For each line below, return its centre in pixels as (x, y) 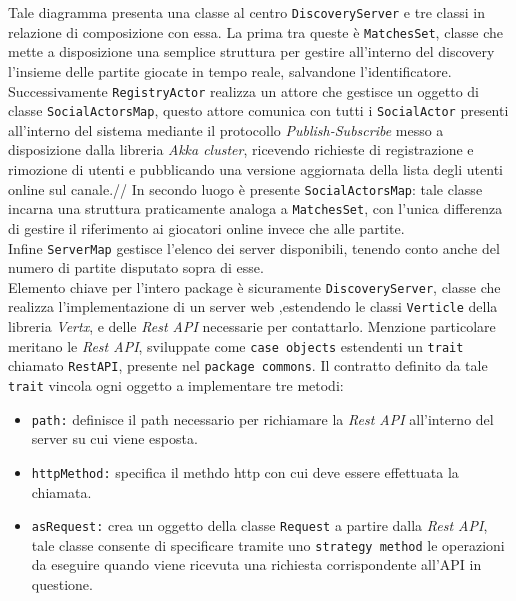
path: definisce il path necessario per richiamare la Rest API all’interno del (262, 418)
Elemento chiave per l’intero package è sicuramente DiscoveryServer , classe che (254, 286)
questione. (62, 584)
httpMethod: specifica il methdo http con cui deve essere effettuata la (245, 471)
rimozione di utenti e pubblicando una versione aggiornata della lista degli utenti (255, 169)
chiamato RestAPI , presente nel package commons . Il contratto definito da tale (248, 365)
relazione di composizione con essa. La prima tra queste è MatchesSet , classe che (256, 31)
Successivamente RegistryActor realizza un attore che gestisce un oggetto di (243, 90)
